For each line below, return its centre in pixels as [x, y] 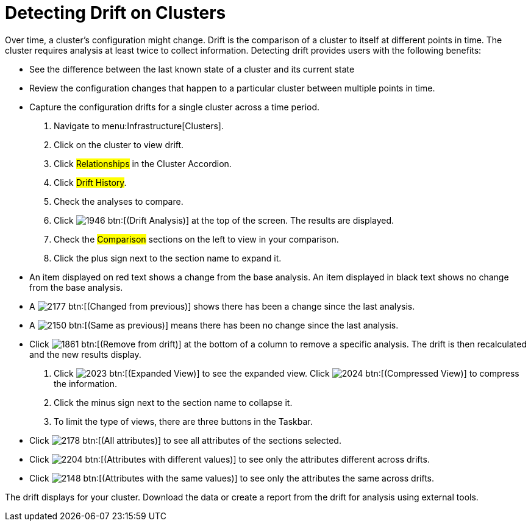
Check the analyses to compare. [119, 201]
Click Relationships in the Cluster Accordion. [143, 163]
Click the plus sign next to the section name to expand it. [168, 258]
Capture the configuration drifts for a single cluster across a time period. [175, 107]
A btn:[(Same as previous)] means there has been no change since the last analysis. [214, 325]
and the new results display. [85, 354]
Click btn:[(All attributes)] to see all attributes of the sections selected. [185, 440]
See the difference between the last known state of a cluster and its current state [192, 69]
